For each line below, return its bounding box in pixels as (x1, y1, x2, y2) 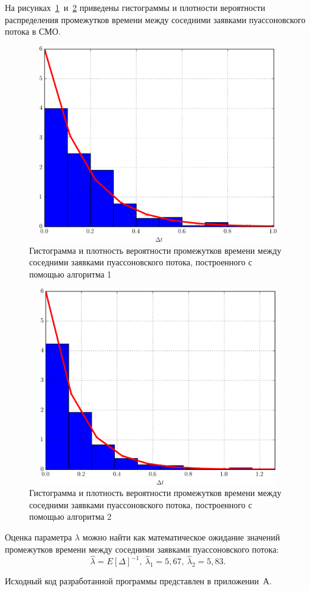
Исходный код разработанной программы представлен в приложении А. (5, 575, 272, 587)
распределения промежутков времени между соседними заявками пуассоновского (5, 13, 306, 26)
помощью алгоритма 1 (29, 267, 112, 280)
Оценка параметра (5, 531, 72, 544)
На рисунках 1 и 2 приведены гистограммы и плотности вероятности (5, 1, 266, 13)
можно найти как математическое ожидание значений (82, 531, 280, 544)
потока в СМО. (5, 25, 61, 38)
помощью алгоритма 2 (29, 510, 112, 523)
